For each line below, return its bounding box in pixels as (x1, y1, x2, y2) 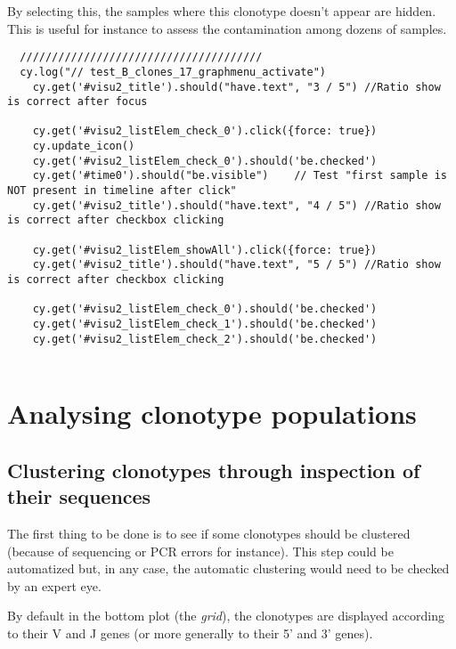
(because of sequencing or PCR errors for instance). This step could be (7, 541, 394, 560)
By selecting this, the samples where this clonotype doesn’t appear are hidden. (7, 2, 436, 20)
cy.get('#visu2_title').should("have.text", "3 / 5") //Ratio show (32, 80, 441, 93)
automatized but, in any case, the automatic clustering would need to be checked (7, 559, 450, 578)
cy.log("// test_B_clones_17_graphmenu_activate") (20, 65, 326, 78)
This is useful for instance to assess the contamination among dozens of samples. (7, 19, 447, 37)
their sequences (7, 483, 151, 510)
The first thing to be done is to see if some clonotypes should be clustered (7, 523, 411, 542)
